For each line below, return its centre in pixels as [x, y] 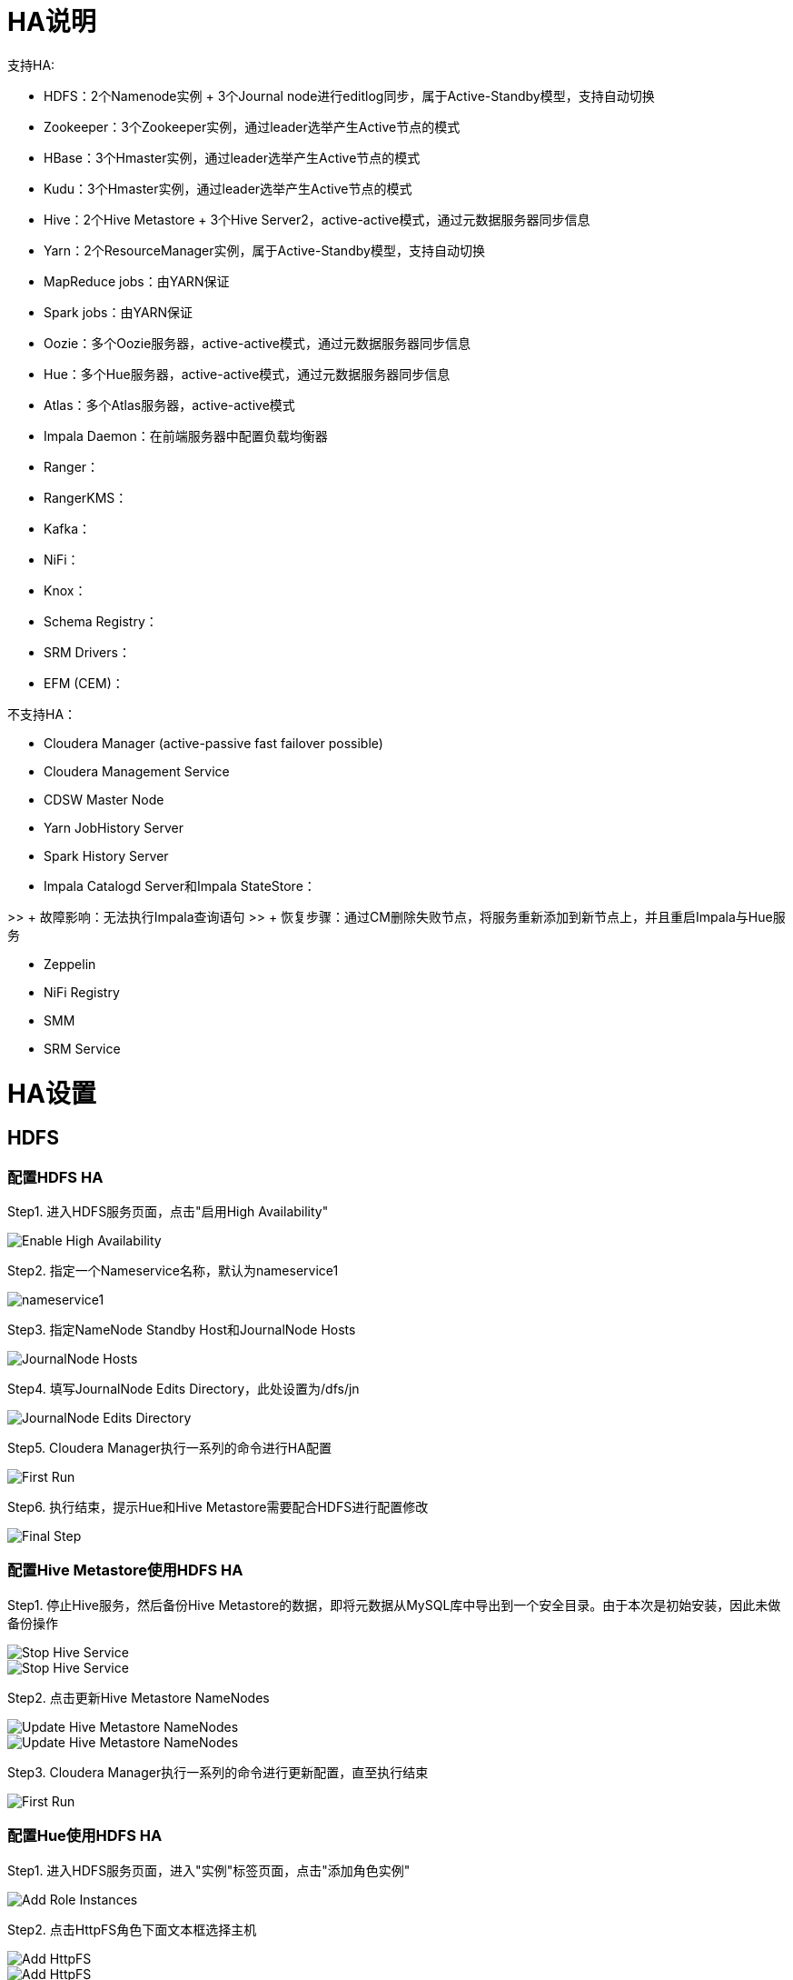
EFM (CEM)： [84, 683]
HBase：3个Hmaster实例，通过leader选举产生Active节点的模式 [232, 157]
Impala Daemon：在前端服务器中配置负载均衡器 [186, 435]
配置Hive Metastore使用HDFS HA [125, 1570]
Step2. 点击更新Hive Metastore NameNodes [139, 1697]
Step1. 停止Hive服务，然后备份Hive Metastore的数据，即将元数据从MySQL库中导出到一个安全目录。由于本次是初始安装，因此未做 [394, 1605]
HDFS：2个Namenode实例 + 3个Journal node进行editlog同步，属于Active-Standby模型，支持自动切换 [349, 95]
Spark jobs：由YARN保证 [119, 312]
